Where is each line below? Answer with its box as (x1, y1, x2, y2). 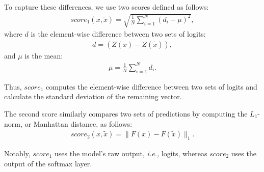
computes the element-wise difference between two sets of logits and (46, 81, 257, 92)
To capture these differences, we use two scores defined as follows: (4, 2, 209, 12)
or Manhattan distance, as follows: (24, 118, 133, 129)
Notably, (4, 148, 31, 158)
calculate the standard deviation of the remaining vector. (4, 91, 182, 102)
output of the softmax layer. (4, 158, 92, 168)
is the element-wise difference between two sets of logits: (31, 28, 206, 39)
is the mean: (24, 50, 63, 61)
